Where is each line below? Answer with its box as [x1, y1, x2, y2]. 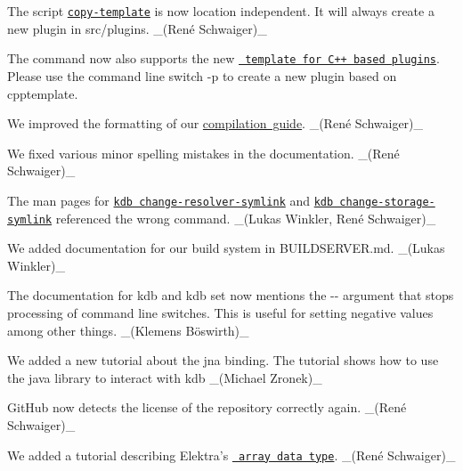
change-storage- [339, 195, 435, 208]
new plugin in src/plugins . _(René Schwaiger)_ [7, 19, 267, 37]
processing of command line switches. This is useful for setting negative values [7, 303, 434, 321]
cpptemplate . [7, 84, 78, 102]
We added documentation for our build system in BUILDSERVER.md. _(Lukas [7, 239, 445, 257]
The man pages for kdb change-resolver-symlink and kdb [7, 191, 334, 209]
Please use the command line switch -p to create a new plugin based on [7, 66, 397, 85]
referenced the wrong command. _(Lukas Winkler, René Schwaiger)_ [55, 208, 436, 227]
